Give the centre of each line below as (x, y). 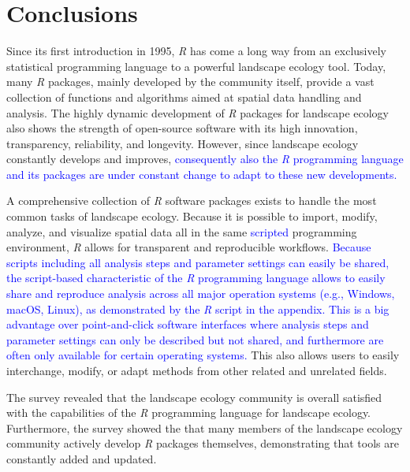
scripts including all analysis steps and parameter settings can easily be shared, (198, 262)
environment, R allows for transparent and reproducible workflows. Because (189, 247)
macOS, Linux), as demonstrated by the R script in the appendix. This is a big (198, 308)
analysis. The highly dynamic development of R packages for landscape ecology (198, 112)
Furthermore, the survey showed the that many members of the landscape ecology (205, 427)
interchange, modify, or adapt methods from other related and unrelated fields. (197, 370)
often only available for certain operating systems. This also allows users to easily (203, 355)
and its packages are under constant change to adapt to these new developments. (202, 174)
